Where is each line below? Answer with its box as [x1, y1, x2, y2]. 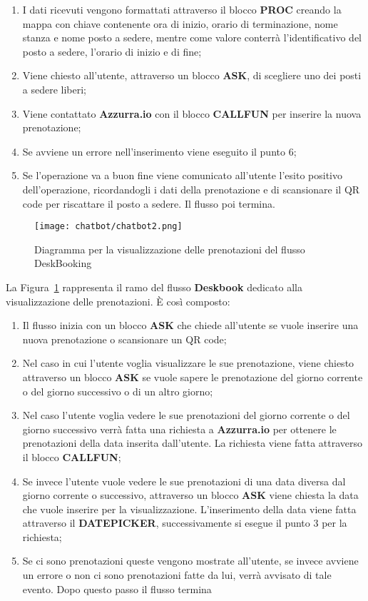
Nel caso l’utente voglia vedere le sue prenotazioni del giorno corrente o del [22, 408, 350, 423]
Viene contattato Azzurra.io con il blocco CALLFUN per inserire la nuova [22, 106, 362, 121]
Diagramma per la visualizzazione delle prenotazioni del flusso [34, 241, 305, 256]
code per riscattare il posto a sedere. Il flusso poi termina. [22, 196, 275, 211]
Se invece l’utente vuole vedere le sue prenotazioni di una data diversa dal [22, 473, 346, 488]
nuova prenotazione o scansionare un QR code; [22, 331, 227, 346]
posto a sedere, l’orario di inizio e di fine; [22, 44, 202, 59]
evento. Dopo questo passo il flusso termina [22, 581, 212, 596]
